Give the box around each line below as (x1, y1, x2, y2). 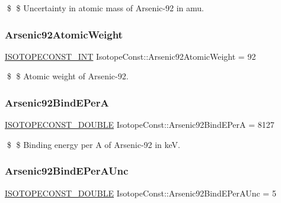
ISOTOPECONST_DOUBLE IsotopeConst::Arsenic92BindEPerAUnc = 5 (5, 186, 276, 199)
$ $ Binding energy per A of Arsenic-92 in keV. (7, 138, 181, 150)
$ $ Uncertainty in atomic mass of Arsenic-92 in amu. (7, 2, 204, 14)
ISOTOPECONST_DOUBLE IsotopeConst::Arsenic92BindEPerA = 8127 (5, 118, 274, 131)
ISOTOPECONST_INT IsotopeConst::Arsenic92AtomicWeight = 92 (5, 50, 256, 62)
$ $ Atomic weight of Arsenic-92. (7, 70, 129, 82)
